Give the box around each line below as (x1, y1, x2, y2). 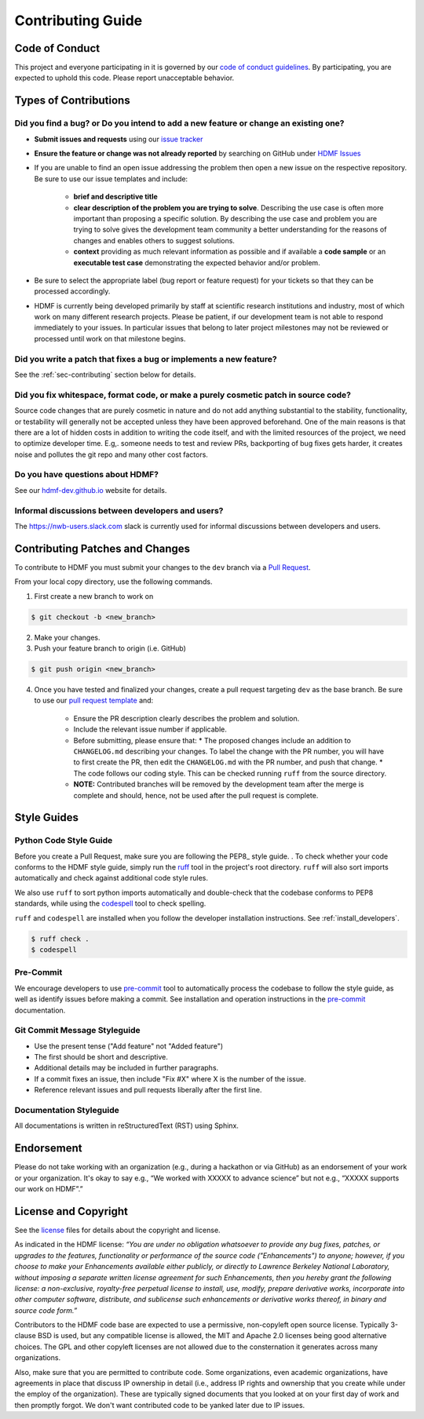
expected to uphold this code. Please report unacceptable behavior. (14, 73, 235, 82)
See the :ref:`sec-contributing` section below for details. (14, 370, 196, 379)
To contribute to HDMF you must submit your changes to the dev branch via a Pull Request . (14, 562, 311, 572)
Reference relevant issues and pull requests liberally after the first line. (34, 1085, 262, 1095)
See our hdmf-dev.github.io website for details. (14, 485, 167, 494)
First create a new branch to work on (34, 591, 154, 600)
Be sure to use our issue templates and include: (34, 173, 188, 184)
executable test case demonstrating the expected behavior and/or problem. (73, 257, 321, 267)
